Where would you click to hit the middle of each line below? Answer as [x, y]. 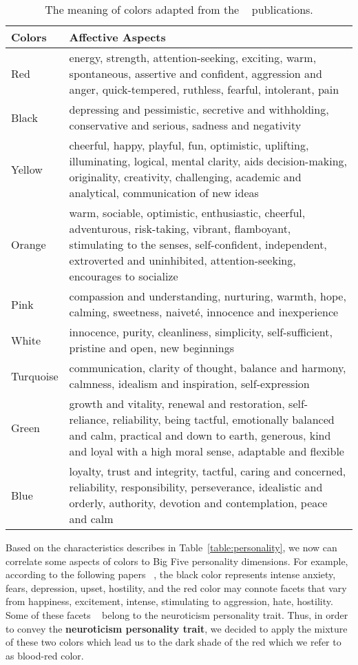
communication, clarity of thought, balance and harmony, [208, 368]
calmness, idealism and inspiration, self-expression [189, 383]
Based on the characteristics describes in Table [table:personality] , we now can [171, 547]
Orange [29, 244]
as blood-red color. [45, 655]
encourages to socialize [124, 276]
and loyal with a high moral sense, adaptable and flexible [207, 451]
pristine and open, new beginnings [151, 348]
